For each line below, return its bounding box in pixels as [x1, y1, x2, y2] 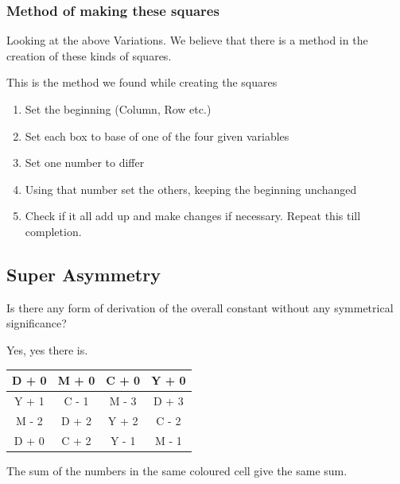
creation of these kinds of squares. [6, 47, 172, 64]
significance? [6, 315, 67, 331]
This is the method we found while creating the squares [6, 74, 278, 91]
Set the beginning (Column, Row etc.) [25, 101, 212, 117]
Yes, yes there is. [6, 341, 88, 358]
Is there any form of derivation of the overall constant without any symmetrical [6, 299, 394, 316]
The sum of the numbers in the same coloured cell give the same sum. [6, 462, 348, 478]
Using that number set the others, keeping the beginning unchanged [25, 180, 357, 197]
